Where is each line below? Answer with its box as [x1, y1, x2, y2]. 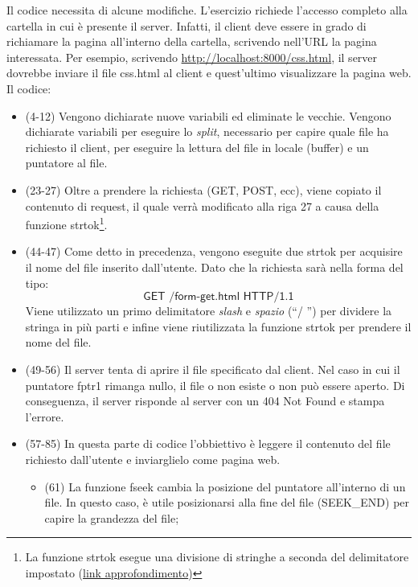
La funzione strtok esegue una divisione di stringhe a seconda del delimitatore [25, 548, 409, 565]
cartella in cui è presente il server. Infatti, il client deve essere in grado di [6, 17, 367, 34]
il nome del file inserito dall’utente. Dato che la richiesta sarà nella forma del [25, 258, 404, 275]
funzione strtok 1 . [25, 214, 108, 232]
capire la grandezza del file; [44, 509, 179, 526]
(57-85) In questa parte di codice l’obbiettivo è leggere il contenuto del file [25, 435, 391, 452]
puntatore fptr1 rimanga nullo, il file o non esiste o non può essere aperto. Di [25, 376, 405, 393]
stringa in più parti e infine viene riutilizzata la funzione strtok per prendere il [25, 318, 412, 335]
